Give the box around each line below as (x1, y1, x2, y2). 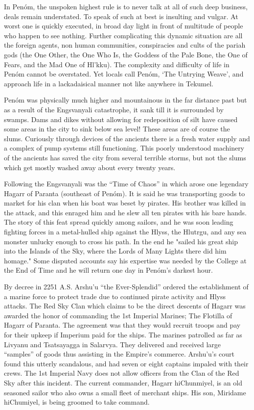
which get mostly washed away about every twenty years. (4, 162, 176, 172)
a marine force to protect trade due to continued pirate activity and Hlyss (4, 291, 226, 301)
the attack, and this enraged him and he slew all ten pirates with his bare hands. (4, 207, 247, 217)
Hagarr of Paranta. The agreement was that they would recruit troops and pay (4, 320, 241, 330)
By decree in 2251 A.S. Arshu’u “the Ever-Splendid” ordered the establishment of (4, 282, 249, 292)
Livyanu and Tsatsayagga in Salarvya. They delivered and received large (4, 339, 221, 349)
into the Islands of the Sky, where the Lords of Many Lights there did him (4, 246, 227, 256)
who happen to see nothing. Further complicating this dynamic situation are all (4, 30, 243, 40)
